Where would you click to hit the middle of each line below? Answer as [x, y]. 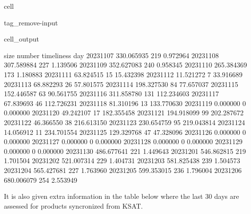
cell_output [21, 39]
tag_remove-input [31, 22]
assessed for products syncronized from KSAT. [73, 205]
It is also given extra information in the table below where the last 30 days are [122, 196]
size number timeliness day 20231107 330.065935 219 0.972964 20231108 [112, 55]
